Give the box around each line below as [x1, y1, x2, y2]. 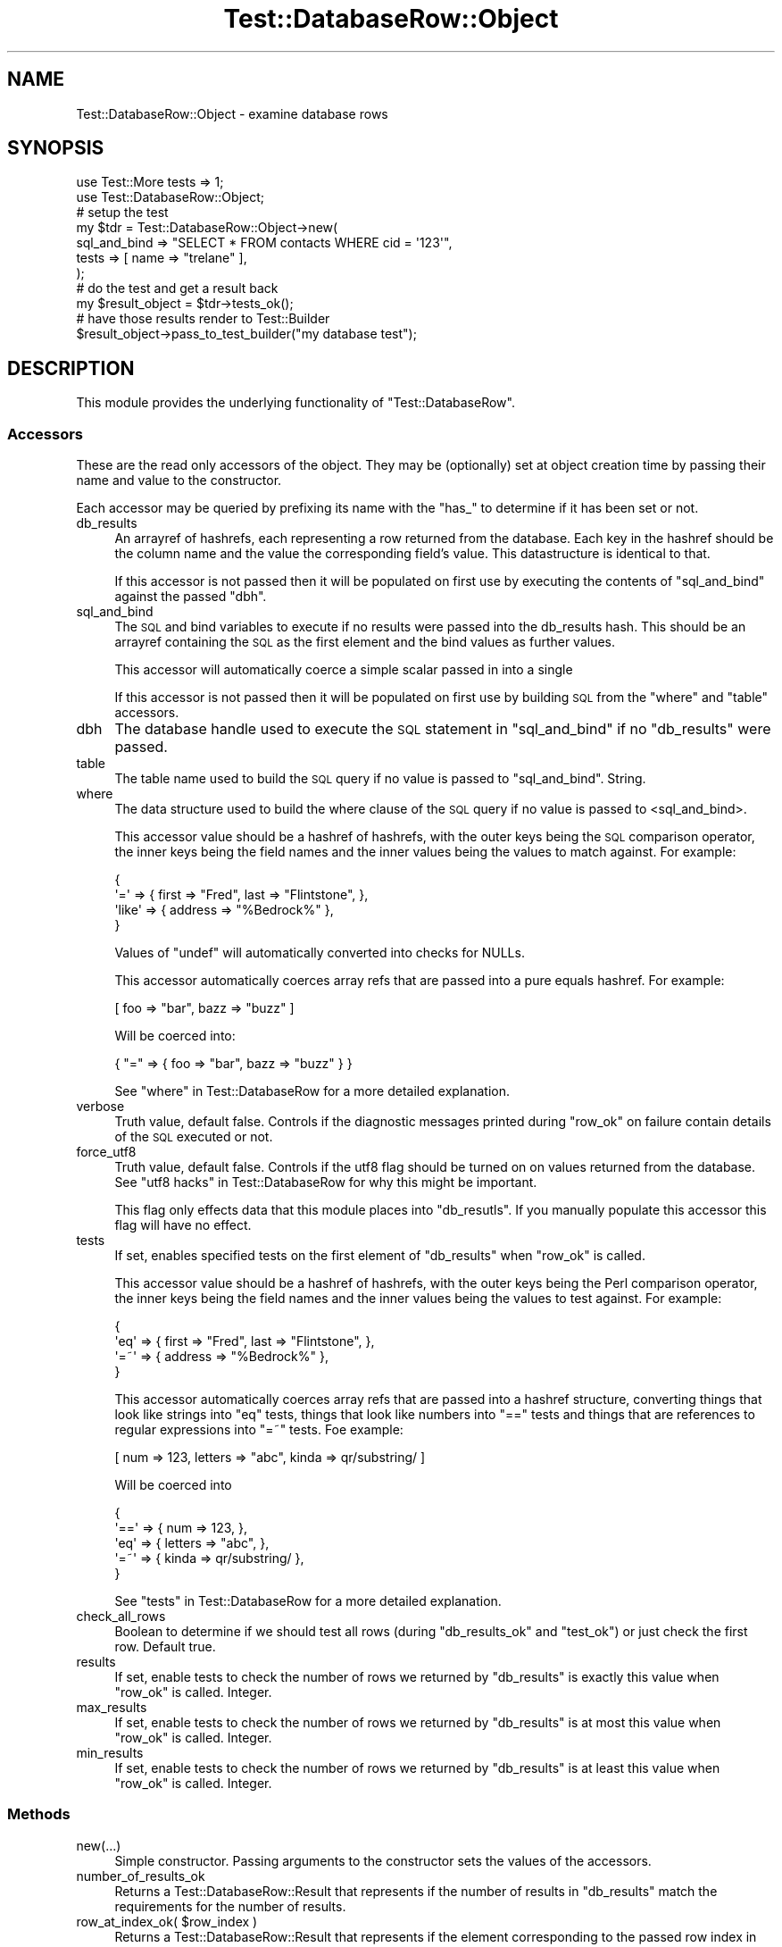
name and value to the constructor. [76, 472, 282, 489]
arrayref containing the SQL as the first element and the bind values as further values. [114, 634, 616, 650]
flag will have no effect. [114, 1217, 252, 1233]
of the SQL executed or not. [114, 1129, 273, 1145]
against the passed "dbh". [114, 589, 267, 605]
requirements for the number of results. [114, 1898, 346, 1914]
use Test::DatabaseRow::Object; [76, 189, 264, 205]
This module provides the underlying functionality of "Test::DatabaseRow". [76, 395, 515, 411]
